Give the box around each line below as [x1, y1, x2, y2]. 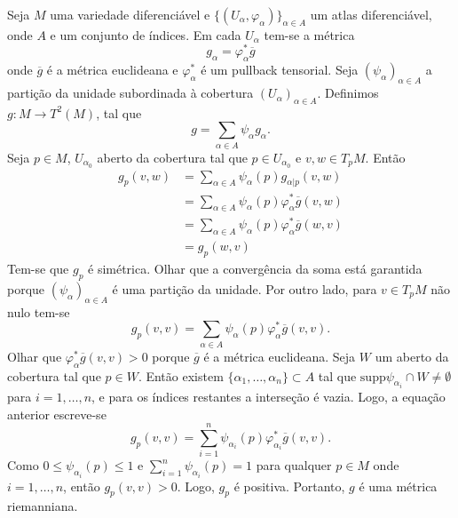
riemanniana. [7, 497, 78, 515]
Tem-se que [7, 259, 69, 278]
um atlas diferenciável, [310, 5, 432, 23]
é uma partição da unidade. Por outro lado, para [112, 279, 377, 298]
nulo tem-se [7, 302, 70, 321]
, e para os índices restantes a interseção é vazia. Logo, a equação [91, 387, 446, 405]
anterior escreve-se [7, 404, 107, 423]
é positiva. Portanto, [233, 476, 345, 495]
